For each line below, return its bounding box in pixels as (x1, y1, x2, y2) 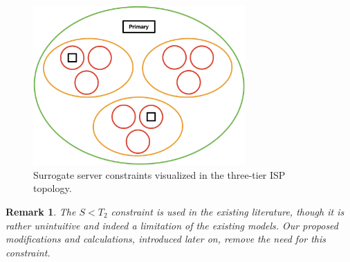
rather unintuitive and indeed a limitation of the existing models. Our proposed (6, 218, 338, 232)
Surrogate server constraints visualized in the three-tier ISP (33, 167, 286, 182)
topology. (33, 181, 72, 195)
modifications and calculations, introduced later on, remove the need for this (6, 232, 326, 246)
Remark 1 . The (6, 204, 76, 218)
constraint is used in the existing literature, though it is (111, 204, 344, 218)
